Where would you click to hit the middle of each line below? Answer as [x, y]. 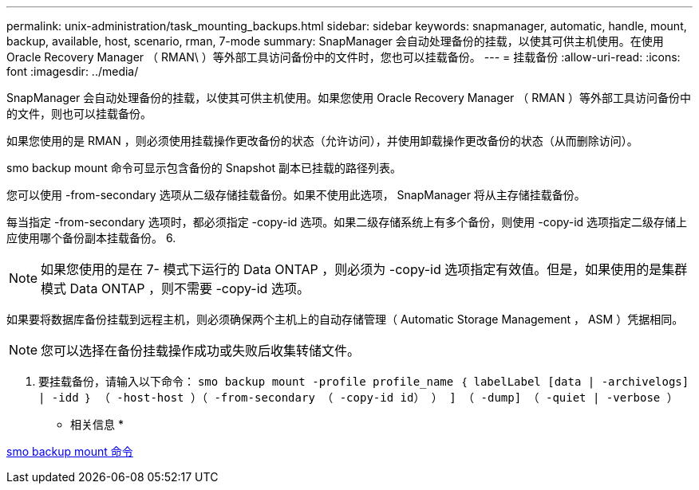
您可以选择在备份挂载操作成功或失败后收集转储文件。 [201, 351]
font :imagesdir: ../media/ [73, 71]
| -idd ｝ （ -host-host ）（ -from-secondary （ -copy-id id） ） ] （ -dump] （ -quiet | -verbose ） [358, 398]
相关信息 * [97, 424]
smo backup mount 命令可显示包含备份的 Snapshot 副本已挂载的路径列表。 [204, 168]
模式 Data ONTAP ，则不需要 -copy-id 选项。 [175, 288]
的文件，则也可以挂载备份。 [79, 114]
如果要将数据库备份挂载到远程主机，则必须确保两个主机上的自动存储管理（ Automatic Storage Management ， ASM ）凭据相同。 [345, 319]
